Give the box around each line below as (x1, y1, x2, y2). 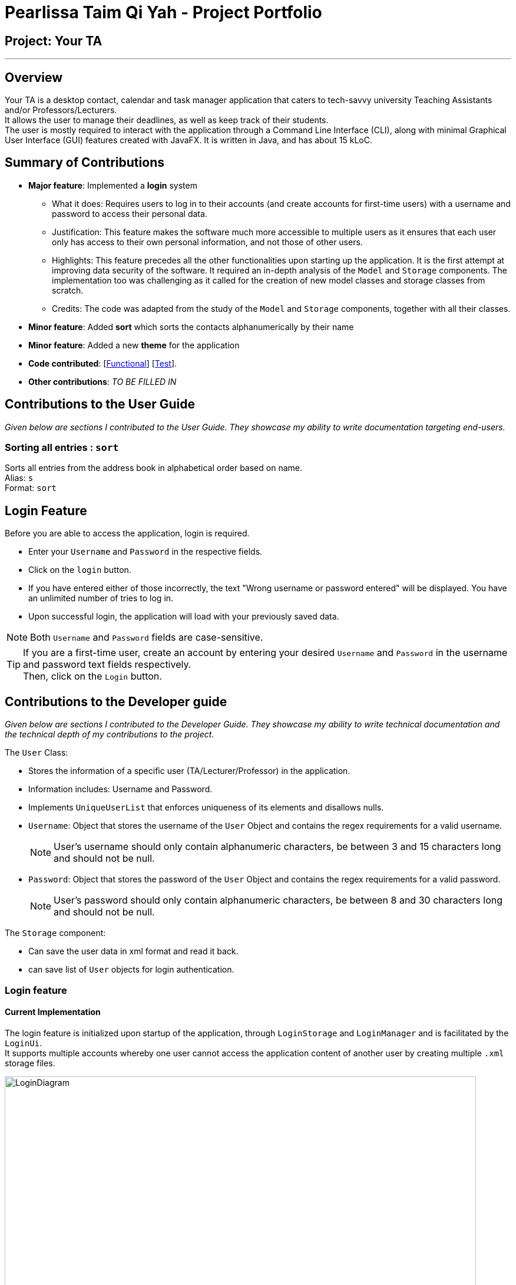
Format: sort (5, 483, 57, 493)
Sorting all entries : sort (5, 441, 119, 454)
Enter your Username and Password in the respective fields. (28, 546, 263, 557)
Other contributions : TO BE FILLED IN (28, 376, 177, 387)
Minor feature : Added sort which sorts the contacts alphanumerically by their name (28, 321, 354, 332)
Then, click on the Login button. (23, 670, 162, 683)
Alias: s (5, 473, 34, 483)
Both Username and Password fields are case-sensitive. (30, 631, 263, 644)
